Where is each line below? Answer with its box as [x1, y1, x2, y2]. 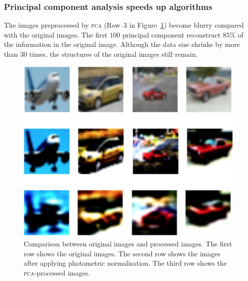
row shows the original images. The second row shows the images [24, 248, 221, 258]
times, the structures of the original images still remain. [29, 49, 198, 59]
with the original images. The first [4, 29, 108, 40]
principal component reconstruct [122, 29, 221, 40]
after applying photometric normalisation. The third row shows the [24, 258, 227, 268]
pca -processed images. [24, 268, 90, 278]
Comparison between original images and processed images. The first [24, 239, 232, 249]
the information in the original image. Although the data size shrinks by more [4, 39, 240, 49]
